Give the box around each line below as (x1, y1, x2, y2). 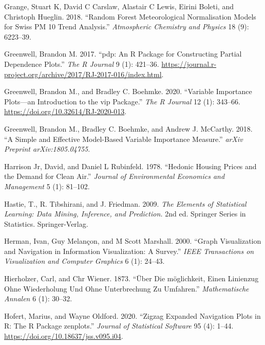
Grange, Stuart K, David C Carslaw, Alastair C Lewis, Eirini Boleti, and (4, 1, 234, 11)
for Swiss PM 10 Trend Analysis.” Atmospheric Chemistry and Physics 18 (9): (4, 21, 249, 32)
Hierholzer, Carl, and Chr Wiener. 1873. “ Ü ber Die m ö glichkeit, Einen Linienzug (4, 273, 259, 284)
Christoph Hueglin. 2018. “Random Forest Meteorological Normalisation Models (4, 11, 256, 22)
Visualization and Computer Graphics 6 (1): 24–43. (4, 256, 165, 266)
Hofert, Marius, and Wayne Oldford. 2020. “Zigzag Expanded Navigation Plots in (4, 310, 261, 321)
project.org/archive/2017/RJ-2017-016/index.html (4, 68, 162, 79)
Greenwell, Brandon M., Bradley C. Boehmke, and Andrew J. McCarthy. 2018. (4, 123, 253, 134)
